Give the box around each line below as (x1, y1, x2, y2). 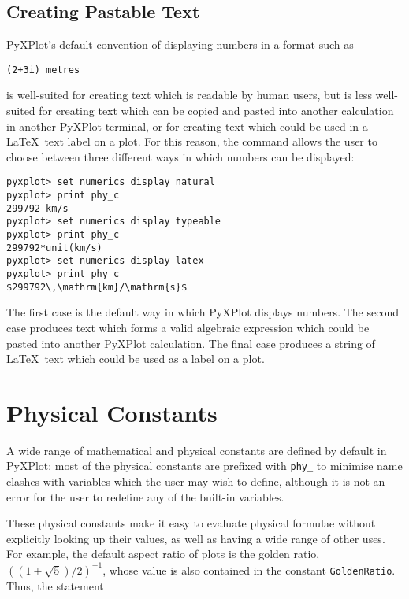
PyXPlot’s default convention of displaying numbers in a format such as (6, 36, 354, 53)
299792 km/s (6, 202, 69, 214)
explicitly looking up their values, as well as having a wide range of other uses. (6, 530, 385, 546)
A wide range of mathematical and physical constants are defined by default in (6, 442, 387, 458)
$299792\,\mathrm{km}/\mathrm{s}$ (6, 281, 188, 293)
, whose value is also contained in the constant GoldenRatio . (102, 561, 396, 578)
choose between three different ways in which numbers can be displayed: (6, 148, 355, 165)
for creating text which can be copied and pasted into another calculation (39, 102, 394, 119)
